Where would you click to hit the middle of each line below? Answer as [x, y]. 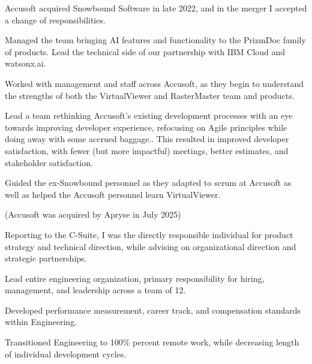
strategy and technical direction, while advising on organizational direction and [151, 246]
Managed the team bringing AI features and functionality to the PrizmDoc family [155, 40]
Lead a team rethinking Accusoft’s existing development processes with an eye [149, 115]
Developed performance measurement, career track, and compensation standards [153, 310]
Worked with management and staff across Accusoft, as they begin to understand [154, 83]
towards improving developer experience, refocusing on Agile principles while [146, 127]
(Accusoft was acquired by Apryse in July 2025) [93, 214]
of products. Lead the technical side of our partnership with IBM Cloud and [145, 51]
